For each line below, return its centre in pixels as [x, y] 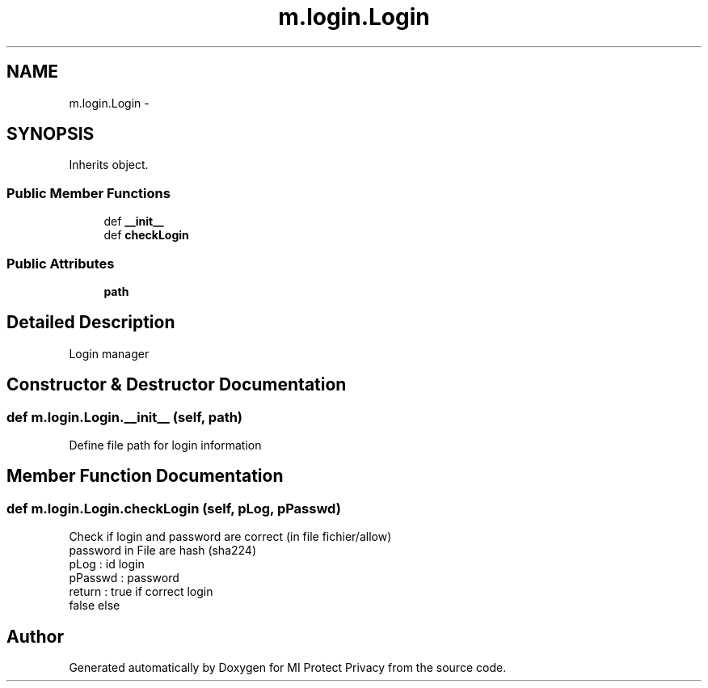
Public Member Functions [88, 193]
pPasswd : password [124, 578]
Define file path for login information [165, 445]
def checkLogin [146, 235]
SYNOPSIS [51, 134]
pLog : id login [107, 564]
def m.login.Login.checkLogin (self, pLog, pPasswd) [174, 508]
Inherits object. [109, 165]
